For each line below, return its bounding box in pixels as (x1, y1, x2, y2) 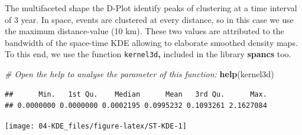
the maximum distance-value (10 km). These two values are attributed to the (5, 25, 284, 37)
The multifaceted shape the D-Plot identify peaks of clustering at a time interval (5, 2, 297, 14)
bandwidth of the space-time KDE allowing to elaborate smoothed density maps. (5, 36, 298, 48)
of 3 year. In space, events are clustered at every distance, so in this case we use (5, 13, 294, 25)
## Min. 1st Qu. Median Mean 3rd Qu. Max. (5, 90, 267, 98)
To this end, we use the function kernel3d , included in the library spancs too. (5, 48, 291, 60)
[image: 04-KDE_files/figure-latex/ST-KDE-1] (5, 121, 187, 130)
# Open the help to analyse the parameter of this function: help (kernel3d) (5, 68, 274, 80)
